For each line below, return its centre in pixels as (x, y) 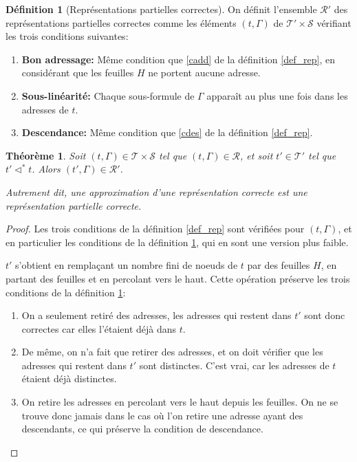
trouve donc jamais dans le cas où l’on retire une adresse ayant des (162, 415)
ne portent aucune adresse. (204, 73)
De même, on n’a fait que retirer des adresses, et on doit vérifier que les (172, 352)
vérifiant (334, 22)
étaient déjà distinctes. (69, 378)
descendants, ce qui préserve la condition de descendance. (142, 429)
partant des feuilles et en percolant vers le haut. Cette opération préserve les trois (178, 278)
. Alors (46, 169)
